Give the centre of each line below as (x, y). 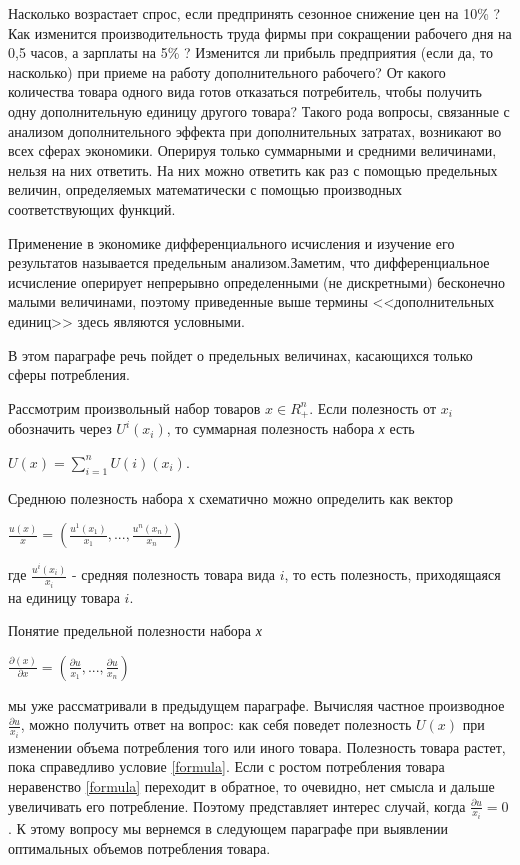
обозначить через (60, 428)
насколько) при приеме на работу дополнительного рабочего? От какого (227, 71)
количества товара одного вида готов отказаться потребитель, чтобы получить (245, 91)
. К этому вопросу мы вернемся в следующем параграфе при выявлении (228, 828)
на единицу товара (64, 596)
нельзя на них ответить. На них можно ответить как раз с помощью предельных (253, 169)
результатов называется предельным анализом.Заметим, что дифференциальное (249, 262)
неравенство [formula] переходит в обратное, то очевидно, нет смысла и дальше (251, 785)
